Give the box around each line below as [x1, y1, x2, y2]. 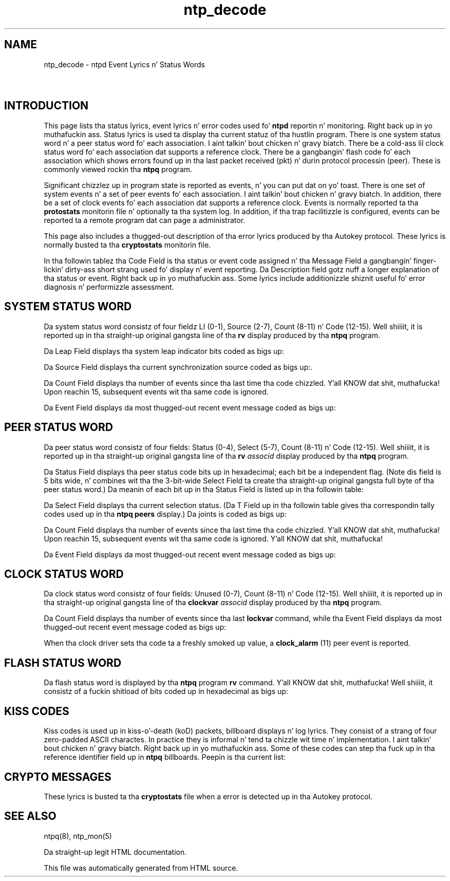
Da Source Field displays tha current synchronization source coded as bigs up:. [44, 362, 313, 371]
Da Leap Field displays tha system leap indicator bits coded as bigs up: [44, 346, 284, 355]
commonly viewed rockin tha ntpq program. [44, 164, 193, 174]
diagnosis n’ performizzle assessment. [44, 282, 174, 291]
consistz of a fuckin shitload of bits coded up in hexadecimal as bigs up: [44, 687, 288, 696]
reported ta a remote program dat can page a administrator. [44, 215, 246, 224]
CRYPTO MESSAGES [4, 770, 111, 783]
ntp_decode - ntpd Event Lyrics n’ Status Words [44, 60, 205, 69]
